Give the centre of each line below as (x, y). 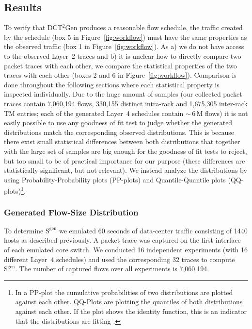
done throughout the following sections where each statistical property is (112, 84)
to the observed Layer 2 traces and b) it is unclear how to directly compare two (123, 56)
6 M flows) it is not (220, 113)
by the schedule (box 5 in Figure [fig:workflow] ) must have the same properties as (126, 37)
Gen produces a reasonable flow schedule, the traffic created (154, 27)
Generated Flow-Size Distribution (71, 212)
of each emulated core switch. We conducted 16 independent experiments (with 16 (126, 249)
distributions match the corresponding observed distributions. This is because (119, 132)
